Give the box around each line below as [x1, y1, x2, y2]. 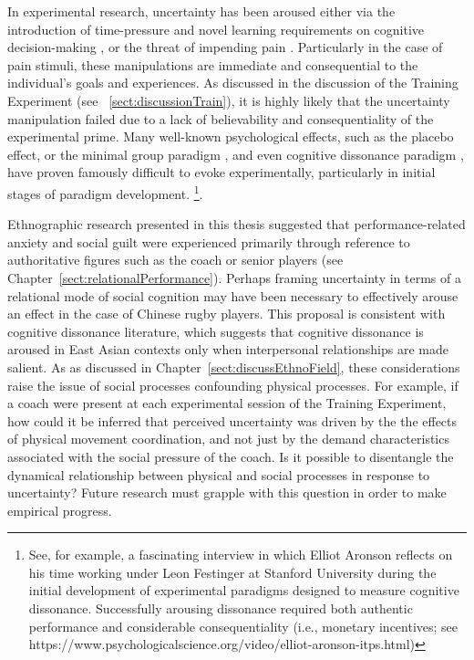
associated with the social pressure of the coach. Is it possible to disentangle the [7, 446, 454, 466]
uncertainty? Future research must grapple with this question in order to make [7, 483, 447, 502]
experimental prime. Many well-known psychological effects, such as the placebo [7, 127, 454, 146]
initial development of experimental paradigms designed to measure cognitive [28, 581, 459, 600]
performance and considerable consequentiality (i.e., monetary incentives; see [28, 616, 459, 635]
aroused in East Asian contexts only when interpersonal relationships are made [7, 340, 448, 359]
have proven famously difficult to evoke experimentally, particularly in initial [7, 162, 436, 182]
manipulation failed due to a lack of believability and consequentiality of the [7, 109, 434, 128]
